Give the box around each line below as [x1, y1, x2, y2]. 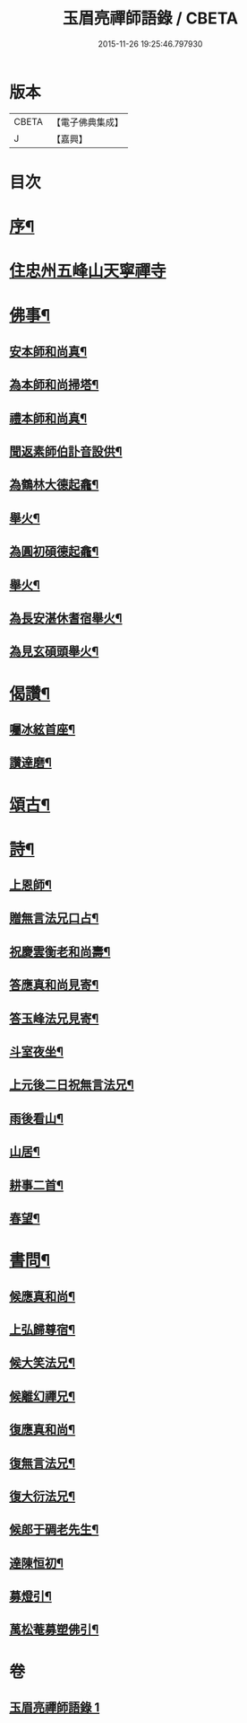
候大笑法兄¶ [9, 1356, 76, 1371]
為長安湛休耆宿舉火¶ [9, 610, 123, 625]
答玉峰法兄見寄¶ [9, 1011, 99, 1026]
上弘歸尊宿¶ [9, 1321, 76, 1337]
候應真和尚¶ [9, 1288, 76, 1303]
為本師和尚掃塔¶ [9, 377, 99, 393]
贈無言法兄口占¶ [9, 911, 99, 926]
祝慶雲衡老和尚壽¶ [9, 944, 111, 959]
